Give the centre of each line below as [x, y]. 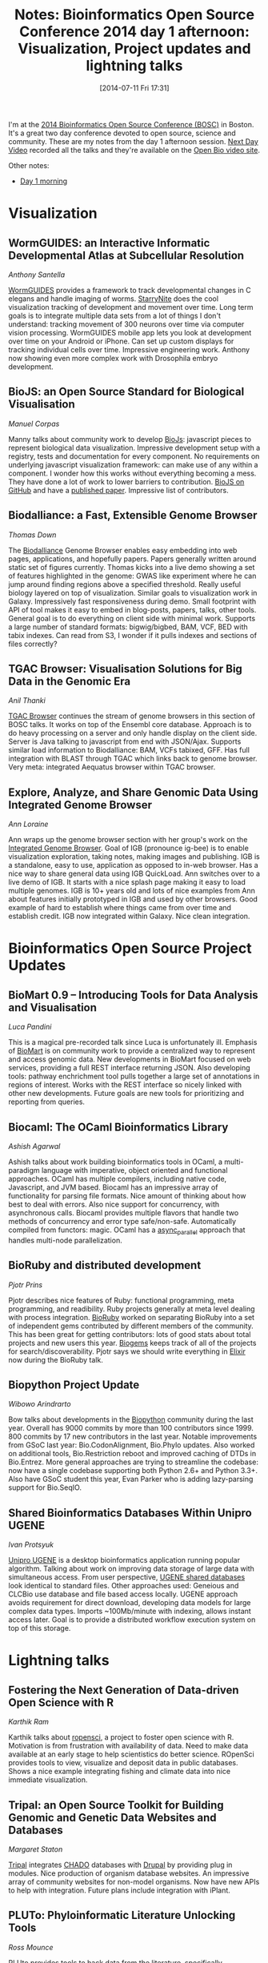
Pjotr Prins [25, 1285]
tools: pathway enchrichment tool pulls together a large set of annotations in [134, 1076]
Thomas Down [32, 535]
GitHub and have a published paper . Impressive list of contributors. [119, 490]
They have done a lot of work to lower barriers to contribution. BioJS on [126, 481]
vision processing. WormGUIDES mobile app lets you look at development [130, 332]
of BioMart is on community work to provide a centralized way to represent [132, 1051]
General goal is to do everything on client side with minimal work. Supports [132, 618]
